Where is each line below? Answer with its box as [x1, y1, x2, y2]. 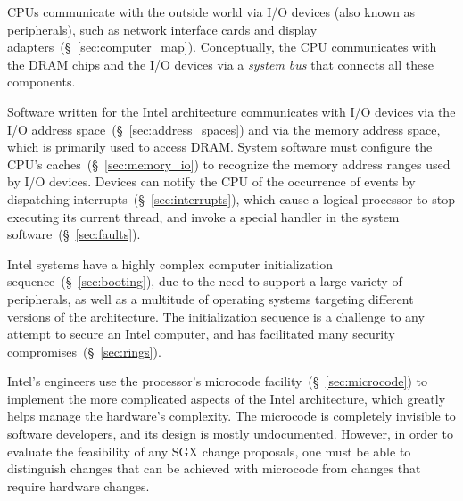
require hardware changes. [7, 476, 150, 495]
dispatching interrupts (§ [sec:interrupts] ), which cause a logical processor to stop [7, 189, 455, 208]
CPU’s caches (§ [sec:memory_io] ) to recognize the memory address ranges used [7, 154, 451, 173]
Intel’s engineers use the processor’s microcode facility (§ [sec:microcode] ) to [7, 372, 428, 390]
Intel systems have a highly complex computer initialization [7, 254, 334, 273]
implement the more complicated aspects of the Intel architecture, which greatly [7, 389, 446, 407]
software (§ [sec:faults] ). [7, 225, 141, 243]
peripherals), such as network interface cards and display [7, 20, 318, 38]
